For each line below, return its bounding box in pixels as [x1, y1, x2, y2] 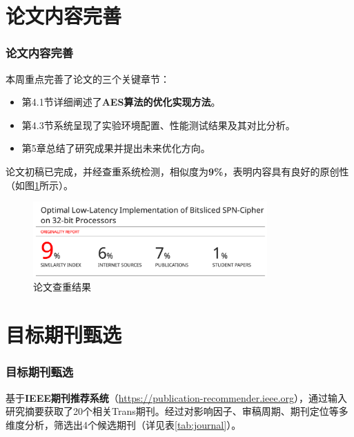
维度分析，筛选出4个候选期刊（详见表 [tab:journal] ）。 [6, 417, 242, 431]
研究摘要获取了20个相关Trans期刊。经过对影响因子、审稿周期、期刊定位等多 [6, 404, 348, 418]
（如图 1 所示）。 [6, 177, 73, 192]
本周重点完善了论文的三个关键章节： [6, 71, 170, 86]
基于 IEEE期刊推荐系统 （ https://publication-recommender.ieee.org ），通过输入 [6, 390, 348, 405]
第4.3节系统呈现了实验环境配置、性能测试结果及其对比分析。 [21, 117, 295, 132]
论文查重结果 [33, 280, 91, 294]
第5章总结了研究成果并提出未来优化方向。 [21, 141, 210, 155]
